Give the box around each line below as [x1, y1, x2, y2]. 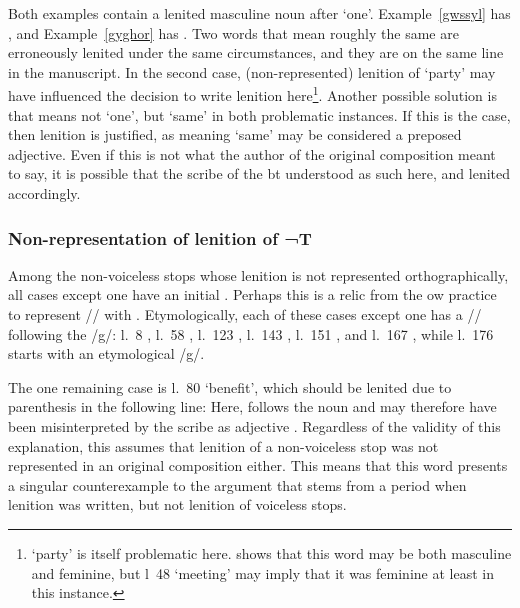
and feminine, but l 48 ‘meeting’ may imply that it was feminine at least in [31, 562, 494, 583]
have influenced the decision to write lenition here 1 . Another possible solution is [8, 82, 497, 106]
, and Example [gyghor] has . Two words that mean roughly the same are [8, 22, 459, 43]
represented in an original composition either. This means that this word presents [8, 455, 508, 476]
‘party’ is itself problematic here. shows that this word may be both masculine [31, 542, 512, 563]
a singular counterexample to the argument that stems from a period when [8, 474, 467, 495]
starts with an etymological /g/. [8, 343, 205, 364]
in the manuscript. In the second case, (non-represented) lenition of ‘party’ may [8, 61, 496, 82]
